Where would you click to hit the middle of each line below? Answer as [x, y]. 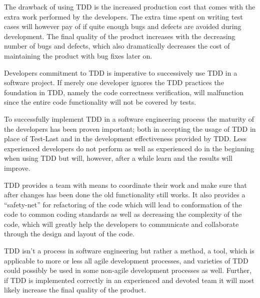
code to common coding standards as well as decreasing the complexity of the [123, 214]
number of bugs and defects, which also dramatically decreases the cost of [117, 46]
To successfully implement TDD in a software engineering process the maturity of [129, 118]
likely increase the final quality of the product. [75, 290]
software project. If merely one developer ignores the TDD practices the [114, 82]
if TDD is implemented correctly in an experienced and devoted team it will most [129, 280]
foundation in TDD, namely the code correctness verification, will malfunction [124, 92]
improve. [17, 168]
